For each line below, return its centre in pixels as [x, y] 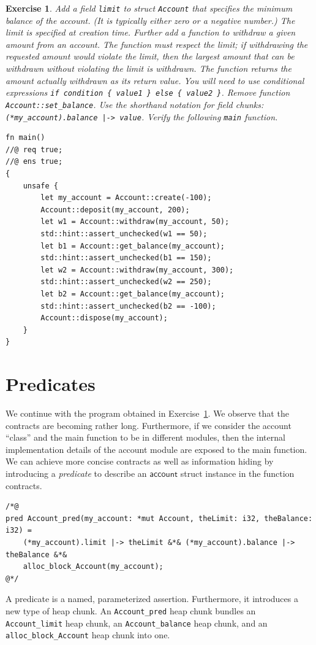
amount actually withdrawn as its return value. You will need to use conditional [155, 80]
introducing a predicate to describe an [76, 473]
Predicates [51, 384]
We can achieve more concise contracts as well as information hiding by [140, 461]
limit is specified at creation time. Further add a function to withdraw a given [151, 32]
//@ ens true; [34, 162]
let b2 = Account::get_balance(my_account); [133, 294]
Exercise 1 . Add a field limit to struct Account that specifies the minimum [149, 8]
